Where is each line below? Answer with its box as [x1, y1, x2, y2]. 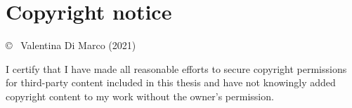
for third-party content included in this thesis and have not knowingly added [6, 75, 336, 90]
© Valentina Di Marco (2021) [6, 38, 136, 53]
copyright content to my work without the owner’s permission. [6, 88, 274, 103]
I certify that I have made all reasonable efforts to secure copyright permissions [6, 61, 347, 76]
